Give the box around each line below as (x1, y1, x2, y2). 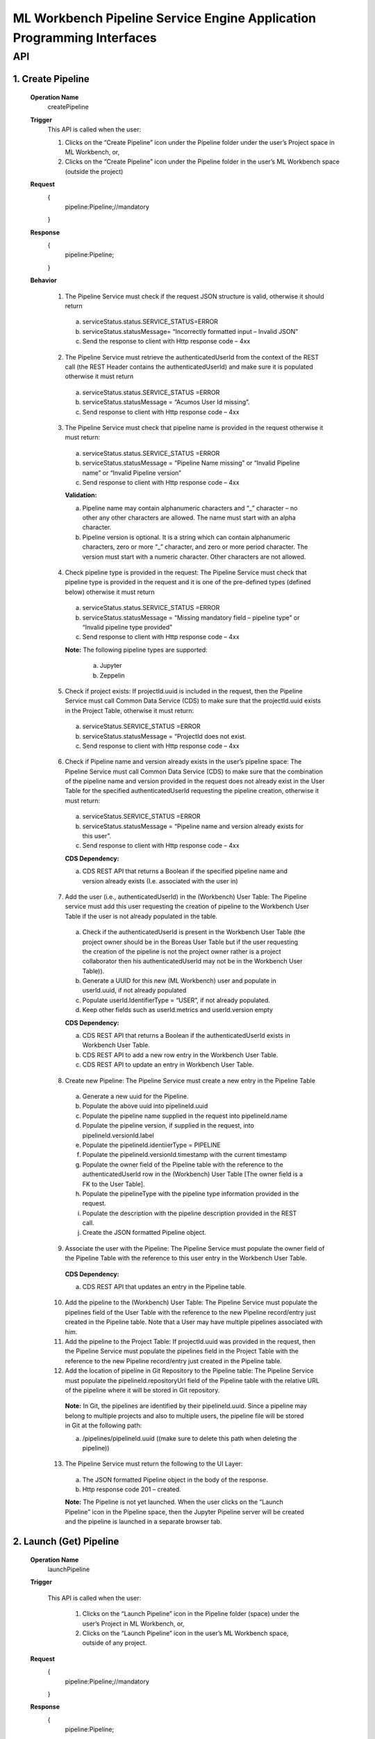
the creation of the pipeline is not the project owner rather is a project (82, 947, 281, 956)
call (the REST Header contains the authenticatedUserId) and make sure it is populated (65, 362, 314, 371)
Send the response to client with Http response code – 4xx (82, 337, 251, 346)
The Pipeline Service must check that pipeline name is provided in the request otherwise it (65, 423, 324, 431)
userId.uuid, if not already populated (82, 986, 187, 995)
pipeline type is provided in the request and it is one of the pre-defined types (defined (65, 578, 311, 586)
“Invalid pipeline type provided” (82, 623, 173, 631)
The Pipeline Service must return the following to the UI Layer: (65, 1459, 243, 1468)
